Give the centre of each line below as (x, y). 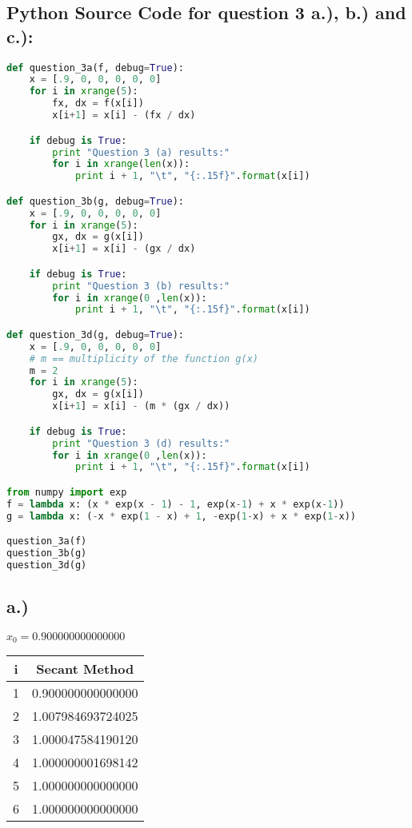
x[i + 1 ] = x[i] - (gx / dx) (124, 249)
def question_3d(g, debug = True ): (95, 334)
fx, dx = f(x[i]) (98, 103)
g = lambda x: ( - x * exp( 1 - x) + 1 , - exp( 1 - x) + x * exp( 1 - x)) (181, 516)
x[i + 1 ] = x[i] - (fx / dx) (124, 115)
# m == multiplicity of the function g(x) (144, 358)
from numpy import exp (67, 492)
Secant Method (85, 669)
